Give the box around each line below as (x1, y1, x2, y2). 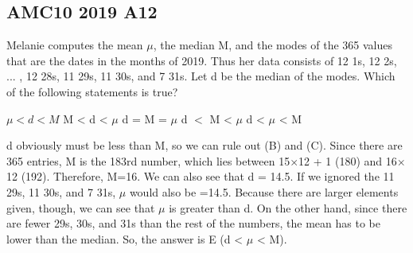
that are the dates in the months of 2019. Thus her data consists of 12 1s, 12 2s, (6, 52, 397, 68)
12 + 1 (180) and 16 (298, 152, 397, 169)
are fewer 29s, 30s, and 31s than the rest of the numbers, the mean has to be (6, 215, 380, 232)
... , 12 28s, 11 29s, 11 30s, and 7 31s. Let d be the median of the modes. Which (6, 68, 395, 84)
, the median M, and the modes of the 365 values (153, 37, 393, 53)
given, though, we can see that (6, 199, 155, 216)
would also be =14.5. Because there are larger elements (129, 183, 399, 200)
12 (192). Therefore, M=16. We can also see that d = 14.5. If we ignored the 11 (6, 168, 395, 185)
